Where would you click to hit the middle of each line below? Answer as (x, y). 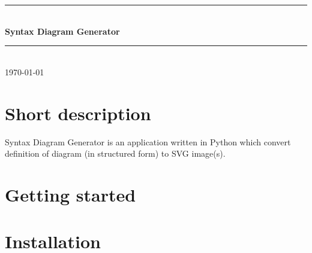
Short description (78, 113)
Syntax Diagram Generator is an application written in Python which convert (148, 141)
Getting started (70, 194)
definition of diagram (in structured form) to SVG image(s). (115, 153)
